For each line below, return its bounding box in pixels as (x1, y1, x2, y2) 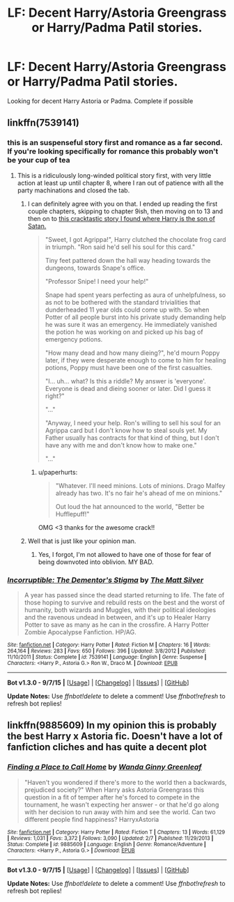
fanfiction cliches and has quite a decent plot (7, 741, 207, 754)
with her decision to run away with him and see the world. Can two (24, 807, 216, 816)
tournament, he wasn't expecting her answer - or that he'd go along (24, 800, 219, 809)
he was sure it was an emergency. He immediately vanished (45, 320, 217, 328)
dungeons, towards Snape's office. (45, 263, 146, 272)
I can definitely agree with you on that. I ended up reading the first (27, 199, 218, 208)
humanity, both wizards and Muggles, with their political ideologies (24, 605, 217, 614)
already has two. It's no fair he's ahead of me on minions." (55, 489, 223, 497)
